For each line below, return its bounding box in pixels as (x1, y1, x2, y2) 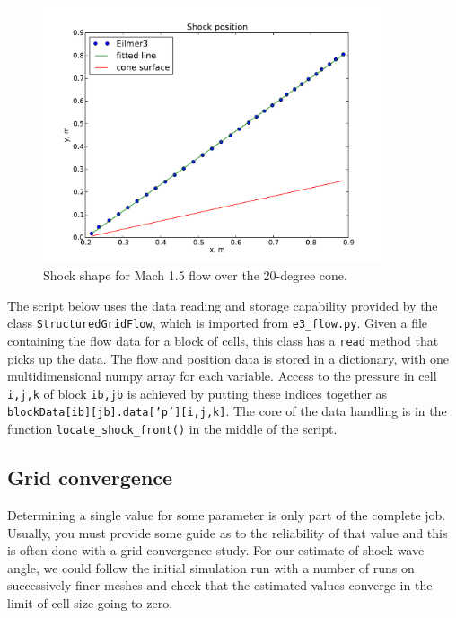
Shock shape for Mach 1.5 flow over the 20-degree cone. (43, 266, 347, 285)
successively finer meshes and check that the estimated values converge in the (7, 576, 433, 595)
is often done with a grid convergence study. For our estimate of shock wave (7, 541, 425, 560)
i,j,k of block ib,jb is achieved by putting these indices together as (7, 384, 388, 402)
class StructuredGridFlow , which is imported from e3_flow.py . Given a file (7, 313, 428, 332)
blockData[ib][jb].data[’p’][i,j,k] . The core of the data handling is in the (7, 402, 447, 420)
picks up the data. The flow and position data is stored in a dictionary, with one (7, 349, 449, 367)
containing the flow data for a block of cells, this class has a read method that (7, 331, 439, 349)
